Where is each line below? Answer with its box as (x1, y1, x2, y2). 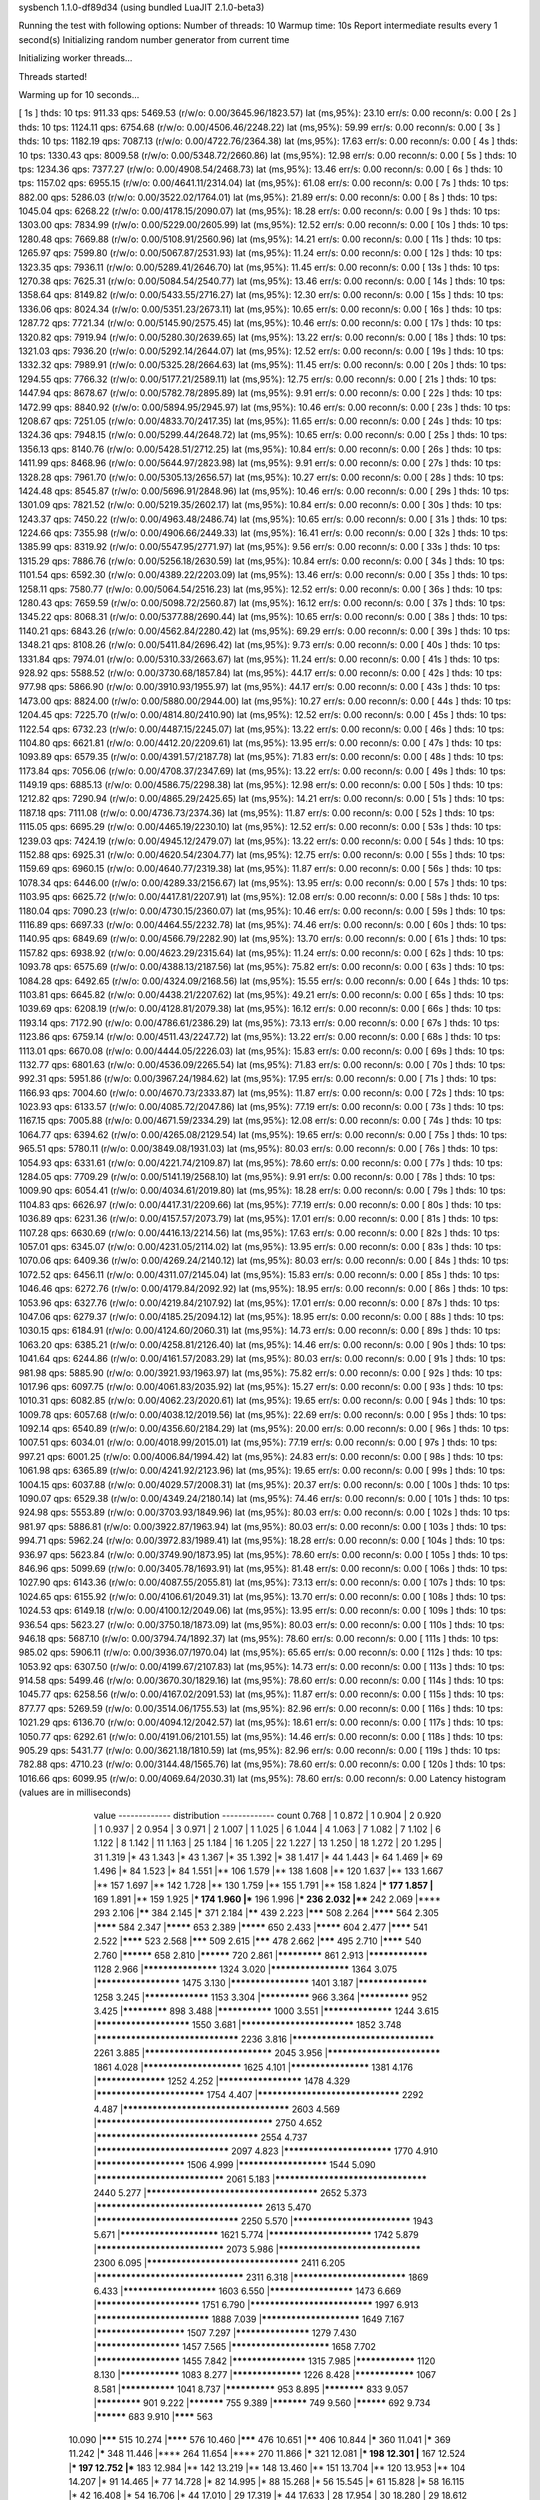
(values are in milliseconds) (18, 1786, 132, 1799)
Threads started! (18, 70, 88, 82)
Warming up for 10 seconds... (18, 88, 140, 100)
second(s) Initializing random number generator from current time (18, 33, 290, 45)
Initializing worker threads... (18, 52, 133, 64)
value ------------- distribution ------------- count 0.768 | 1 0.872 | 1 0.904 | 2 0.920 (93, 1809, 442, 1821)
